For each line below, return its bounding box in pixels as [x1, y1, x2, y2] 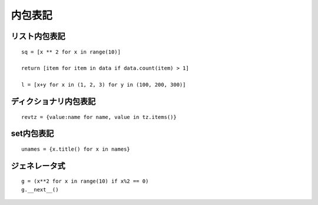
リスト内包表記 [11, 31, 65, 41]
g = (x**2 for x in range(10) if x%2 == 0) [21, 178, 149, 185]
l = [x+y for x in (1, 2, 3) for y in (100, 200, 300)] [21, 81, 186, 88]
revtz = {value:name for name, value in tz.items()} [21, 114, 177, 120]
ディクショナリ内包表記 [11, 96, 96, 106]
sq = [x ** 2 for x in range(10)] [21, 48, 121, 55]
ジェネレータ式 [11, 161, 65, 171]
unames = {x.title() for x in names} [21, 146, 131, 153]
